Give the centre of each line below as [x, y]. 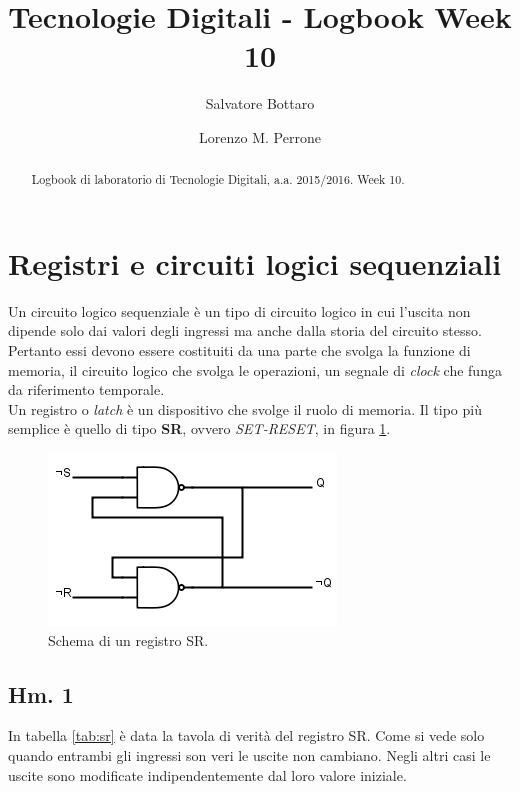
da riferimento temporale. [86, 389]
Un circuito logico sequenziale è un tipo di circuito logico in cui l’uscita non [239, 310]
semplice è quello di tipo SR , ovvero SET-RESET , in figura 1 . [199, 428]
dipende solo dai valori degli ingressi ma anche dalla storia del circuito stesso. [245, 330]
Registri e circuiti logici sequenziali [255, 262]
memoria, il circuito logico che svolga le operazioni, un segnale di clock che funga [255, 369]
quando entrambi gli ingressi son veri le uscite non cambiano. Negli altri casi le [249, 755]
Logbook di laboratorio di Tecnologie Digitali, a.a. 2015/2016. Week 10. [218, 179]
